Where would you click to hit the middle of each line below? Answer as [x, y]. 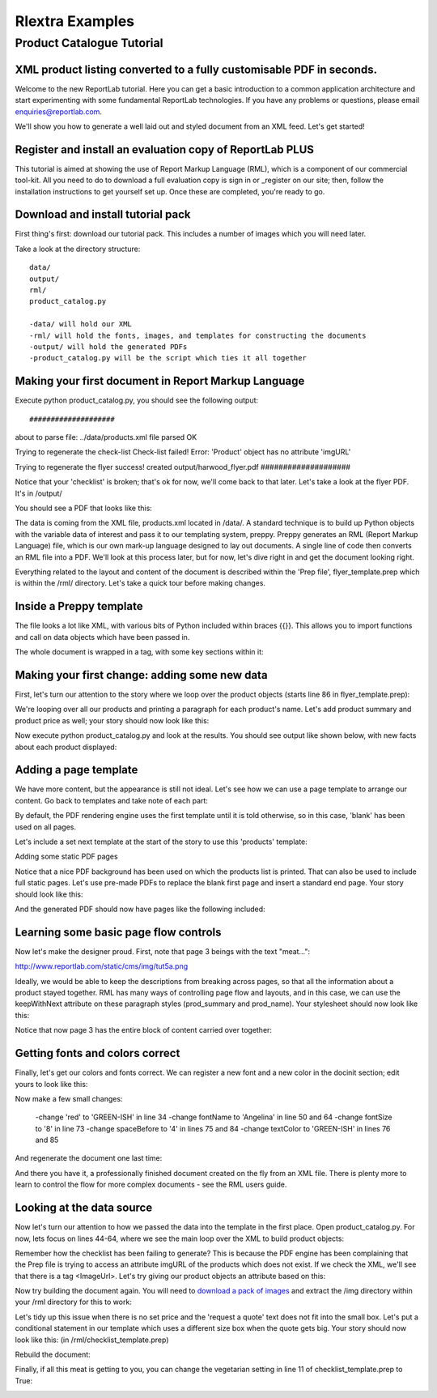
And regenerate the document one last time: [89, 1158]
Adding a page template [76, 770]
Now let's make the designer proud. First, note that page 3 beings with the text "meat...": [163, 951]
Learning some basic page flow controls [118, 932]
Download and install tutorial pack [103, 215]
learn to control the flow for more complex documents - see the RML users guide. [151, 1185]
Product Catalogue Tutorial [89, 43]
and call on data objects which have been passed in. [102, 637]
